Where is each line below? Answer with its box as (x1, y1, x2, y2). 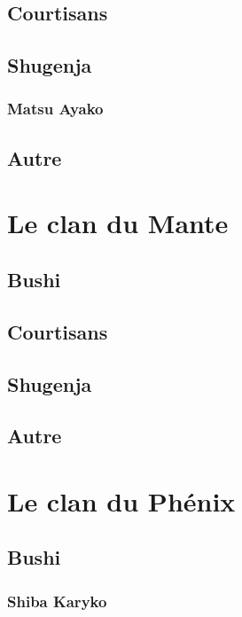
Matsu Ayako (7, 98, 104, 120)
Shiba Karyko (7, 590, 107, 612)
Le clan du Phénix (7, 482, 236, 519)
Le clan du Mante (7, 205, 229, 241)
